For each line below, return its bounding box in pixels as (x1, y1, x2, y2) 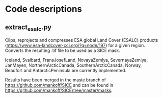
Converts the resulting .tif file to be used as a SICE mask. (5, 48, 120, 53)
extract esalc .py (5, 23, 52, 32)
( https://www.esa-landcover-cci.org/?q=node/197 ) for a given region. (5, 43, 145, 49)
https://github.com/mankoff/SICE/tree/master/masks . (5, 87, 113, 94)
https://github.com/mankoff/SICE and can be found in (5, 82, 114, 88)
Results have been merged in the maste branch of (5, 77, 106, 83)
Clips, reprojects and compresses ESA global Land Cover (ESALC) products (5, 37, 158, 43)
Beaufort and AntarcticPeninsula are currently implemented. (5, 68, 127, 73)
